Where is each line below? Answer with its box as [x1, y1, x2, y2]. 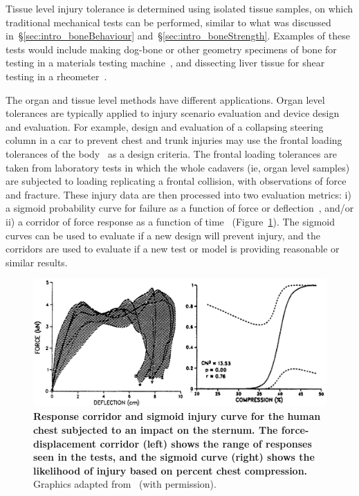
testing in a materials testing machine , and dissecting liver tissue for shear [6, 55, 325, 70]
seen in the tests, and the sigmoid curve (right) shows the [33, 450, 315, 464]
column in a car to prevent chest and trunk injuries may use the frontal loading [6, 133, 342, 147]
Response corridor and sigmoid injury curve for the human [33, 409, 321, 423]
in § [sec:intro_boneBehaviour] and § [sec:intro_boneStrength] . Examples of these [6, 28, 350, 43]
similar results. [6, 255, 68, 269]
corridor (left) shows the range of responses [100, 436, 312, 450]
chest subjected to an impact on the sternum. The [33, 422, 278, 437]
